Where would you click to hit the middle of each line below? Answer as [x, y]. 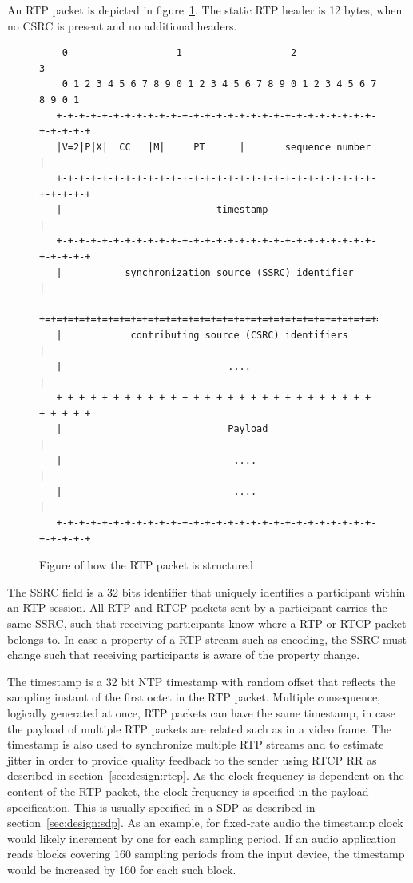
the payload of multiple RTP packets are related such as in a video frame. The [199, 728]
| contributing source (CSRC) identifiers [202, 335]
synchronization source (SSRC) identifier [239, 272]
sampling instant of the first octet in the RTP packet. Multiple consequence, [194, 697]
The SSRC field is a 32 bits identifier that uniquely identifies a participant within [206, 591]
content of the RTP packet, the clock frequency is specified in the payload [188, 791]
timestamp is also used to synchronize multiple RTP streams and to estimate [196, 744]
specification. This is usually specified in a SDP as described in [161, 807]
